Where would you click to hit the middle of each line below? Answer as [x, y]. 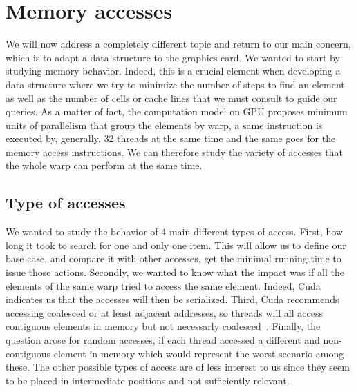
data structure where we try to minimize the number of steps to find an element [175, 84]
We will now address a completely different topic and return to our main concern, [178, 44]
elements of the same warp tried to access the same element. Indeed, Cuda [163, 285]
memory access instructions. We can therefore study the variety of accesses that [175, 151]
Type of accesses [66, 203]
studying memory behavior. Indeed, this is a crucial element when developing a [173, 71]
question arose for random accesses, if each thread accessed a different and [163, 340]
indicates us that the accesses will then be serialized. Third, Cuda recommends [172, 299]
